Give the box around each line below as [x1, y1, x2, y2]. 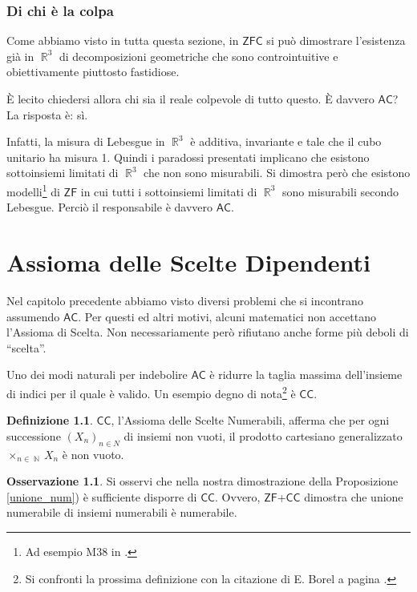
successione [6, 427, 61, 444]
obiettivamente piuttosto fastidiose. [6, 63, 180, 80]
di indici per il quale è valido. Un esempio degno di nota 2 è [6, 382, 296, 401]
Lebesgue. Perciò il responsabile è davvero [6, 199, 213, 215]
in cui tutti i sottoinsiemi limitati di [80, 183, 257, 199]
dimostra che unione [304, 488, 403, 505]
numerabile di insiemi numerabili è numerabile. [6, 504, 237, 521]
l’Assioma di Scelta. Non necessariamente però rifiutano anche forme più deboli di [6, 324, 409, 340]
